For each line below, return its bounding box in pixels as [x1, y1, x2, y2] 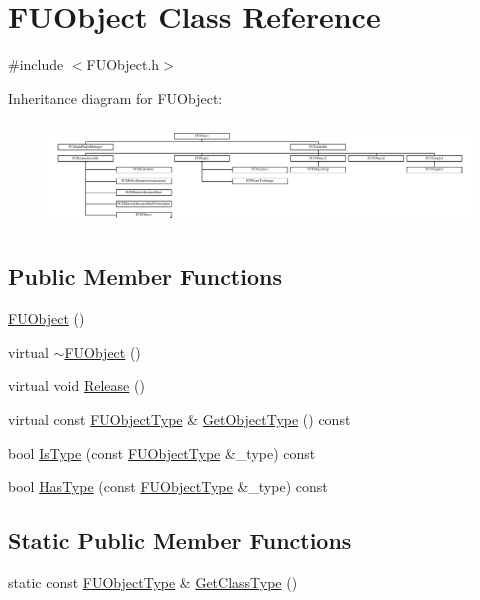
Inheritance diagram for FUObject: [8, 87, 223, 108]
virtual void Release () [8, 375, 145, 396]
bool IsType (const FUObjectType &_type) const [8, 442, 316, 463]
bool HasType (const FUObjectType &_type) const [8, 476, 328, 497]
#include [8, 54, 64, 75]
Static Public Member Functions [8, 525, 352, 556]
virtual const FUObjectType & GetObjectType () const [8, 408, 351, 429]
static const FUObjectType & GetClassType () [8, 571, 298, 592]
